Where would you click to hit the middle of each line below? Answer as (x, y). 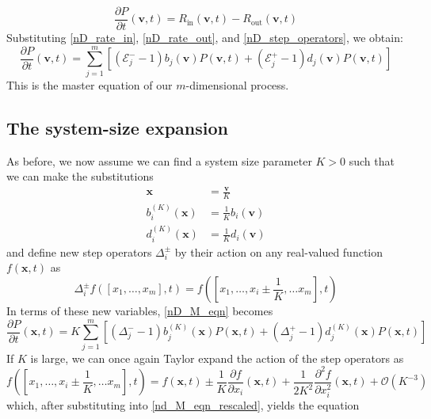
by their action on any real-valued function (279, 251)
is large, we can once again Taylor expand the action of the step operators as (217, 358)
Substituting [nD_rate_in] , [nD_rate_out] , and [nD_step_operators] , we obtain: (205, 38)
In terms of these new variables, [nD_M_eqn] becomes (140, 310)
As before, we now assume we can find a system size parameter (159, 160)
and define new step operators (79, 251)
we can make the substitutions (80, 176)
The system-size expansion (117, 127)
